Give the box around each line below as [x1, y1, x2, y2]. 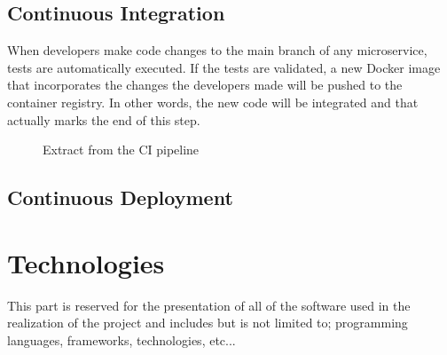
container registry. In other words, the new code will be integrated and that [7, 92, 419, 111]
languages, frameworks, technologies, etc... [7, 330, 236, 349]
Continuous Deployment [7, 184, 233, 211]
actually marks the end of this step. [7, 110, 200, 129]
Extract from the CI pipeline [43, 140, 200, 159]
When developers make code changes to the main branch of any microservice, [7, 41, 427, 59]
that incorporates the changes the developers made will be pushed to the [7, 75, 403, 94]
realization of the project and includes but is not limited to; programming [7, 313, 408, 332]
